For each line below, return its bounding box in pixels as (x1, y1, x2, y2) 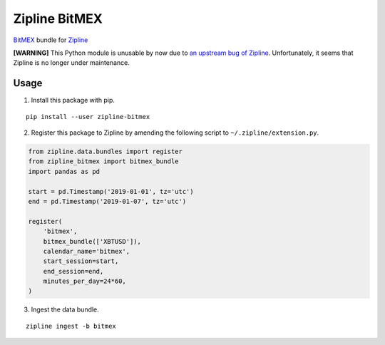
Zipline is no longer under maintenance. (13, 58, 130, 67)
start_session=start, (43, 257, 119, 265)
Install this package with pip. (31, 96, 115, 105)
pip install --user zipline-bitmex (26, 113, 150, 120)
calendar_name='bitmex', (43, 247, 130, 255)
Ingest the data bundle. (31, 305, 99, 314)
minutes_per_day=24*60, (43, 277, 126, 285)
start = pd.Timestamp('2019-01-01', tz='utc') (28, 187, 194, 195)
